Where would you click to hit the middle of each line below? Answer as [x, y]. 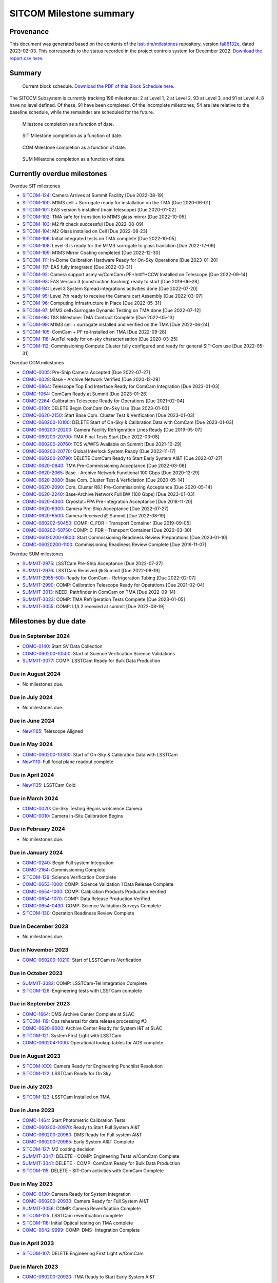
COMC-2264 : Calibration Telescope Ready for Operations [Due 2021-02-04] [103, 401]
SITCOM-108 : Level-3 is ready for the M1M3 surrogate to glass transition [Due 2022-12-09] [119, 246]
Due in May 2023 [31, 1184]
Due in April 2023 [32, 1243]
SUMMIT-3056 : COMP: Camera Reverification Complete [82, 1208]
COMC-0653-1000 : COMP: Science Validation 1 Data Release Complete [98, 884]
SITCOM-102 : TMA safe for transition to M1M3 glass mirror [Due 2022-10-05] [104, 217]
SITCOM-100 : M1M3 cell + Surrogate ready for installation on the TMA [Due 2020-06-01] [116, 202]
